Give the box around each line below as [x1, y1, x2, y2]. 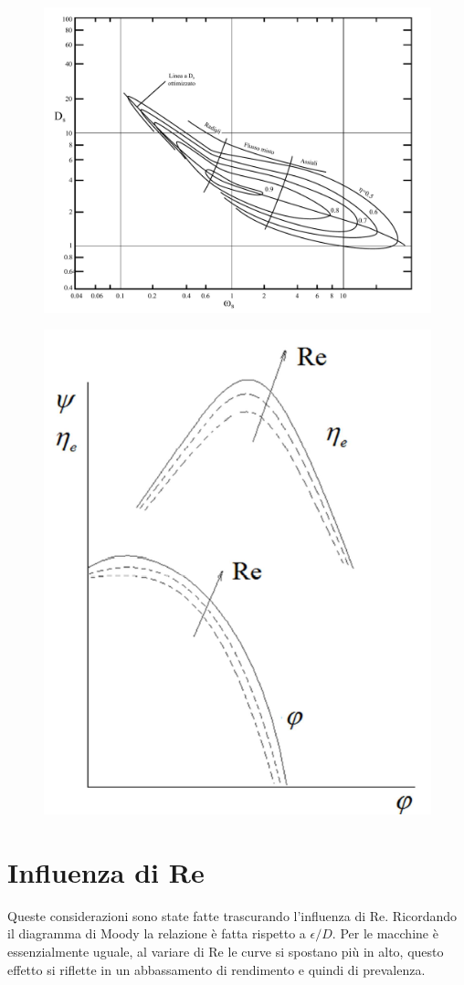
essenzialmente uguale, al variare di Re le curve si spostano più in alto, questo [7, 942, 444, 961]
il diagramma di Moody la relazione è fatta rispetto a [7, 924, 306, 943]
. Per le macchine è [332, 924, 438, 943]
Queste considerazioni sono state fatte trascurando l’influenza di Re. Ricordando [7, 906, 458, 925]
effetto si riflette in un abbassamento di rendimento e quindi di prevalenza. [7, 959, 426, 979]
